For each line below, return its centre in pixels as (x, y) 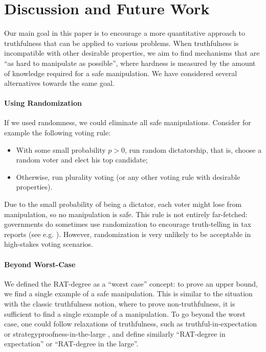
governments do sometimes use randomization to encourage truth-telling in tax (128, 224)
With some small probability (61, 149)
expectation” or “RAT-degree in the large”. (71, 344)
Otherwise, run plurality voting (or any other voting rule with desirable (128, 177)
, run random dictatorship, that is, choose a (193, 149)
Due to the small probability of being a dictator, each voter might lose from (123, 204)
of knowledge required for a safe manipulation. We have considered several (121, 73)
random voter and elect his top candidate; (82, 160)
